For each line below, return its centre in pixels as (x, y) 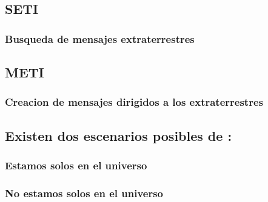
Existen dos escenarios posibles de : (119, 135)
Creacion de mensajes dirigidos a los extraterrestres (134, 102)
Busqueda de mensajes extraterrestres (100, 38)
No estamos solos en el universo (84, 193)
